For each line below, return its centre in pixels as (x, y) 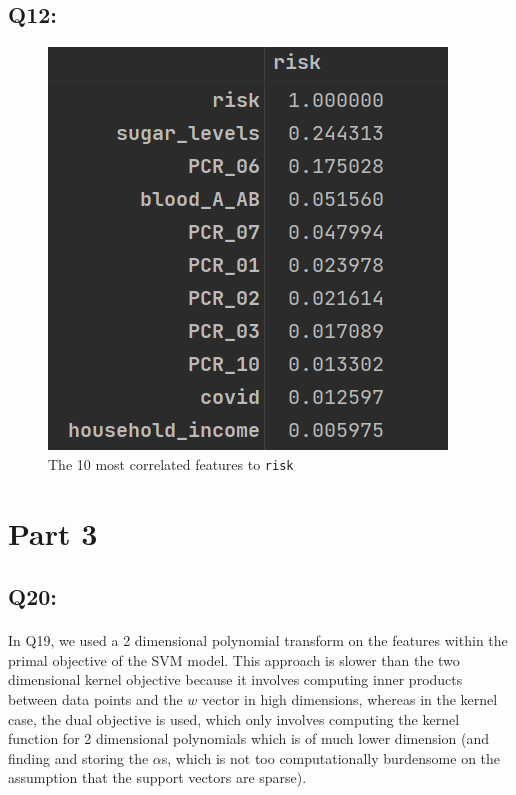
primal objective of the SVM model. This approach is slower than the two (234, 659)
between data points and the (95, 698)
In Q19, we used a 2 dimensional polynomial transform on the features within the (258, 640)
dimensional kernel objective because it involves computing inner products (235, 679)
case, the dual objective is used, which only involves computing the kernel (234, 718)
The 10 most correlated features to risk (171, 463)
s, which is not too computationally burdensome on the (331, 757)
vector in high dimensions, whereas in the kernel (350, 698)
